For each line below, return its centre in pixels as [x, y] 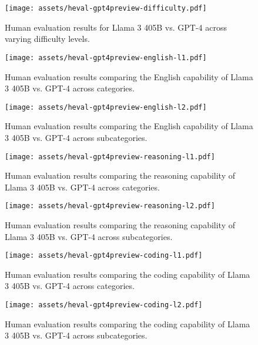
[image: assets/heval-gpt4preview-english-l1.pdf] [106, 57]
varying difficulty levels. [47, 39]
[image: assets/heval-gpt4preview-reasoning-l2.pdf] [110, 206]
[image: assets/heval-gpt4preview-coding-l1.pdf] [104, 256]
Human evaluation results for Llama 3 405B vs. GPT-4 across [116, 27]
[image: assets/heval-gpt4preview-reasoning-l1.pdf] [110, 157]
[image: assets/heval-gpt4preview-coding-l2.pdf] [104, 305]
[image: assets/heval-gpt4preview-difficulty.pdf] [106, 8]
